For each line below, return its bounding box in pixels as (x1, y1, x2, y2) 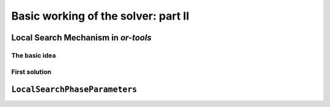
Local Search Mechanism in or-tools (11, 32, 152, 43)
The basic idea (11, 51, 56, 59)
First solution (11, 67, 52, 76)
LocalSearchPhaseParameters (11, 84, 137, 95)
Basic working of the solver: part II (11, 9, 189, 23)
